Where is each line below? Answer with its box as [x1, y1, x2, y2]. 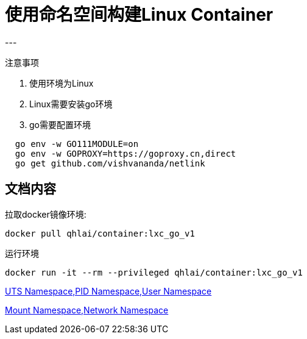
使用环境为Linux [29, 77, 94, 88]
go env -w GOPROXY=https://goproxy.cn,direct [15, 148, 236, 159]
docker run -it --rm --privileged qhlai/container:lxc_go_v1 [5, 267, 303, 277]
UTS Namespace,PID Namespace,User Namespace [5, 285, 212, 296]
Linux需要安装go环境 [29, 98, 113, 109]
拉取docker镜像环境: [5, 209, 86, 219]
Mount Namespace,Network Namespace [5, 304, 169, 315]
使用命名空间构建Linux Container [5, 4, 273, 25]
